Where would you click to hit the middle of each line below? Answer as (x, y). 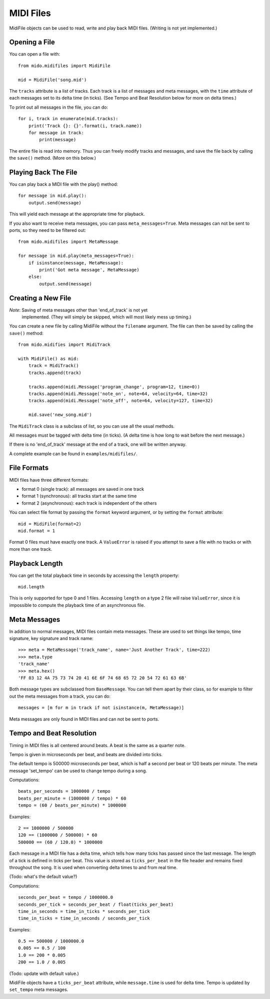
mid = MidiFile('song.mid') (52, 80)
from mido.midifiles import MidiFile (64, 66)
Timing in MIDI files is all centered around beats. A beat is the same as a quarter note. (97, 745)
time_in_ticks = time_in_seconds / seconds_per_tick (84, 918)
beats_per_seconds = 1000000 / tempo (64, 791)
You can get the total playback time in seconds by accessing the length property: (94, 575)
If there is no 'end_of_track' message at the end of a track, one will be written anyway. (98, 444)
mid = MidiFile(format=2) (50, 524)
